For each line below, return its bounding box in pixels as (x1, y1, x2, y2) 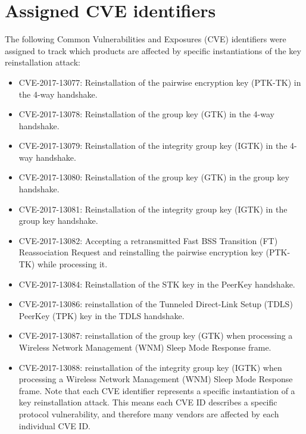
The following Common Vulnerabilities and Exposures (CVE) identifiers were (5, 33, 286, 45)
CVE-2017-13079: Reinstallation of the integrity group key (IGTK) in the (18, 139, 288, 152)
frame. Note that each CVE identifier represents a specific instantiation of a (18, 384, 295, 396)
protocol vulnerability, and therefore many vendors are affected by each (18, 407, 279, 420)
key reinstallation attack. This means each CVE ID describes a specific (18, 396, 277, 408)
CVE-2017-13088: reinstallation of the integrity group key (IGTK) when (18, 361, 282, 373)
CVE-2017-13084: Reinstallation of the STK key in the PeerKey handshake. (18, 277, 295, 290)
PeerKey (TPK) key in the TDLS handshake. (18, 309, 185, 321)
